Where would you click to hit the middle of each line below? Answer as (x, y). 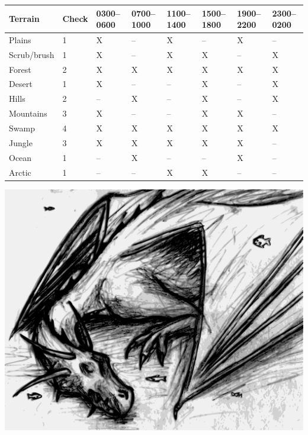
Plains (20, 39)
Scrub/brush (32, 54)
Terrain (24, 19)
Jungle (21, 142)
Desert (21, 84)
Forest (20, 69)
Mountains (28, 113)
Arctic (20, 172)
